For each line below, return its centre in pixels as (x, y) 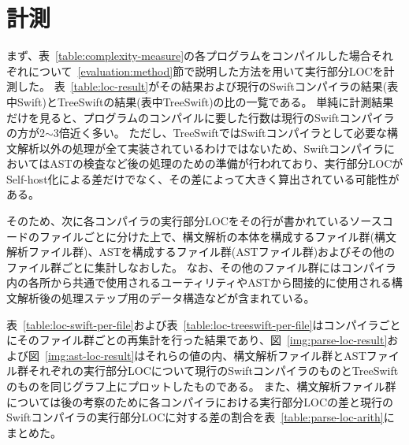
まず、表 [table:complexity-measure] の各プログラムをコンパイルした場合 (189, 56)
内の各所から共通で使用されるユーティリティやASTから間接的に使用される (199, 282)
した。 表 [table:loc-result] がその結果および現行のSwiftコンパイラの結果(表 (208, 86)
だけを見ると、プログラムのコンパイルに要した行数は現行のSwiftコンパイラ (201, 117)
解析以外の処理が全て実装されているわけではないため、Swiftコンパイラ (201, 148)
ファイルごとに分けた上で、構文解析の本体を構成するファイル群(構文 (218, 236)
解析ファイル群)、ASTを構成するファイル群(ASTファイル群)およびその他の (201, 252)
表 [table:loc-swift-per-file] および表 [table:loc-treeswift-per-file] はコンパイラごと (204, 324)
